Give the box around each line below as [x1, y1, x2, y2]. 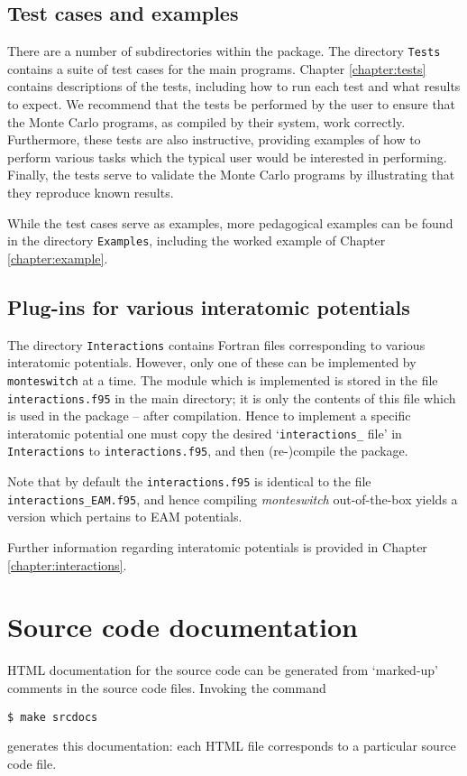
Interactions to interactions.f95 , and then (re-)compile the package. [7, 441, 408, 460]
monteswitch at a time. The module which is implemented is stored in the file [7, 370, 438, 389]
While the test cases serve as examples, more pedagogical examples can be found [7, 213, 453, 232]
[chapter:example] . [7, 248, 108, 267]
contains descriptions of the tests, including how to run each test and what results [7, 77, 461, 96]
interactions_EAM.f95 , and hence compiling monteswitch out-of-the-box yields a [7, 489, 458, 508]
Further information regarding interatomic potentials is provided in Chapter [7, 538, 427, 557]
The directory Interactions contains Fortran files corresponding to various [7, 335, 426, 354]
